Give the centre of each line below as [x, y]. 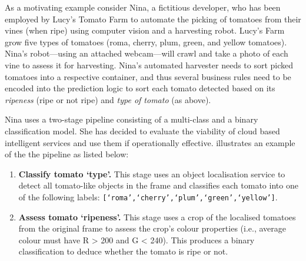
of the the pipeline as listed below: [67, 154]
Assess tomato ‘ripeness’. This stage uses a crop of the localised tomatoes [157, 217]
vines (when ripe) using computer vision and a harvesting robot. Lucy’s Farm [145, 30]
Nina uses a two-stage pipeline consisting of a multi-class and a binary [132, 119]
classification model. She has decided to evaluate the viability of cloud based [142, 130]
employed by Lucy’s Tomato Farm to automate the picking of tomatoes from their [153, 19]
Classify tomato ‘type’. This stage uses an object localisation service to [152, 174]
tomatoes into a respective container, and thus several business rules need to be [148, 76]
